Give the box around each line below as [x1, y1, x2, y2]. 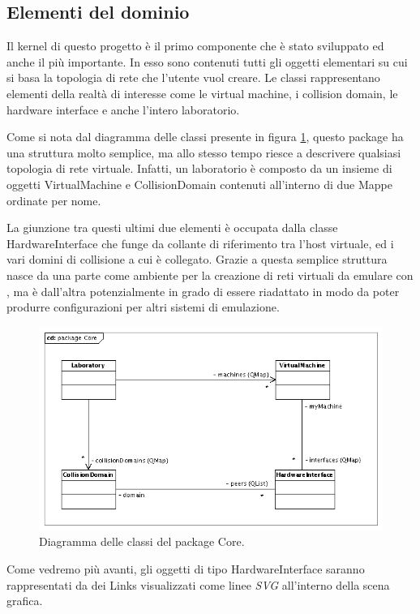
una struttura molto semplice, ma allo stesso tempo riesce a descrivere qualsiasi [6, 144, 401, 161]
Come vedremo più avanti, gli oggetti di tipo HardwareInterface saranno [6, 560, 365, 578]
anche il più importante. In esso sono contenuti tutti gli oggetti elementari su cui [6, 53, 408, 70]
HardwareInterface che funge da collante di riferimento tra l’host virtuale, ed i [6, 234, 394, 251]
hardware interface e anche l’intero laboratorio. [6, 101, 240, 118]
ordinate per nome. [6, 191, 101, 208]
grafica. [6, 592, 43, 609]
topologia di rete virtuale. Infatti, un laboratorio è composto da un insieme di [6, 160, 392, 177]
